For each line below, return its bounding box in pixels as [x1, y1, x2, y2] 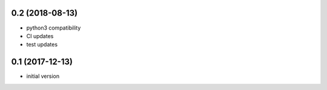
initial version [26, 72, 60, 80]
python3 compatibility [26, 24, 81, 31]
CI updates [26, 32, 54, 39]
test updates [26, 41, 58, 48]
